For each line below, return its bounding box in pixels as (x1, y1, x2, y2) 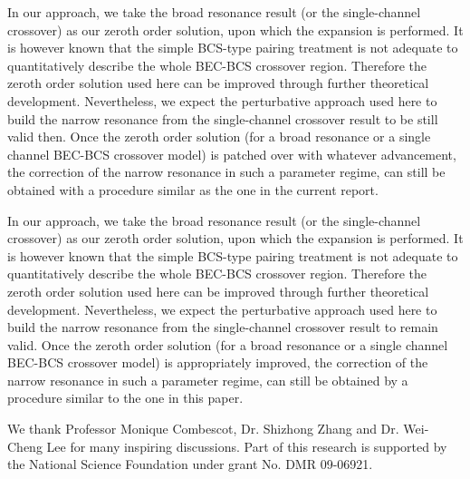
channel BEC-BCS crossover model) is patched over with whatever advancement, (7, 144, 456, 163)
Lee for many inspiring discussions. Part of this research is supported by (46, 436, 447, 455)
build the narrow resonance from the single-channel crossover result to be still (7, 109, 438, 128)
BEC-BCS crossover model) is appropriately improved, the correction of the (7, 353, 428, 372)
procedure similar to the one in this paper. (7, 388, 244, 407)
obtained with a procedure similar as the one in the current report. (7, 180, 379, 199)
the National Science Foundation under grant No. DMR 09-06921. (7, 455, 373, 474)
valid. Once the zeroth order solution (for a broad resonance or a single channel (7, 335, 448, 354)
